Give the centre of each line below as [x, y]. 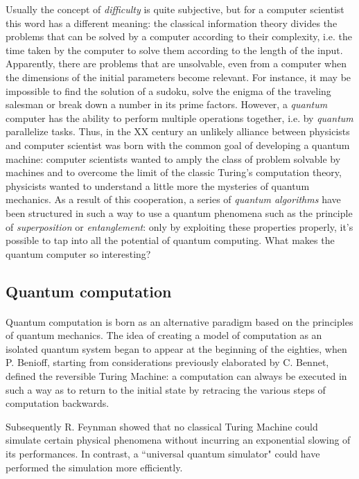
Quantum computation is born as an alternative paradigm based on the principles [179, 321]
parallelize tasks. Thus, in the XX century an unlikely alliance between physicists [178, 131]
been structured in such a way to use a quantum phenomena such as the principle [179, 212]
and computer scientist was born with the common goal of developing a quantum [178, 145]
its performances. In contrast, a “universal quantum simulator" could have [163, 453]
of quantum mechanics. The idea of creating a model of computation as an [164, 335]
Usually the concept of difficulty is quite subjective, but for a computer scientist [175, 9]
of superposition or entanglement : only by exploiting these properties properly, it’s [179, 226]
